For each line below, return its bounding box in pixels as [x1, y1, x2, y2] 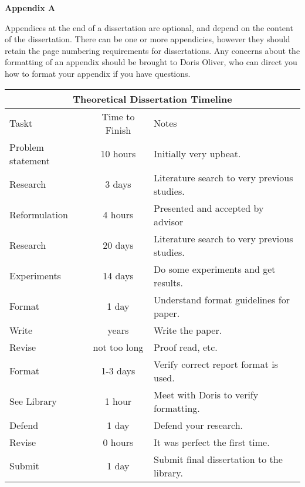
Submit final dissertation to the [154, 452, 283, 466]
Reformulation [9, 208, 68, 222]
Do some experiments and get [154, 262, 276, 276]
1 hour [104, 394, 132, 408]
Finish [105, 123, 131, 137]
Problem [9, 140, 44, 154]
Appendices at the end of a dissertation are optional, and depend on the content [5, 21, 293, 33]
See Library [9, 394, 57, 408]
